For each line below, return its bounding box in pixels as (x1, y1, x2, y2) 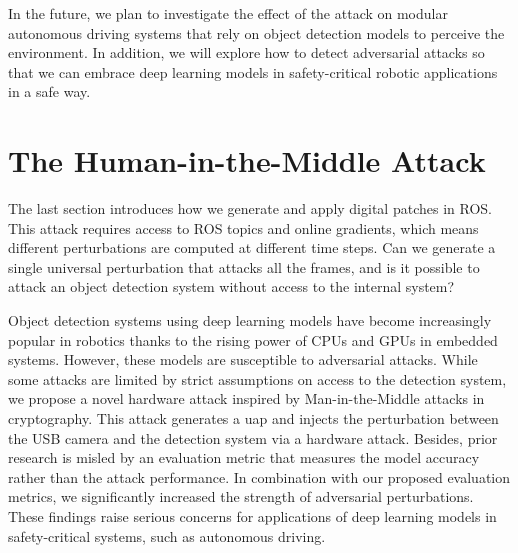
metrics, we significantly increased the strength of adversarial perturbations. (8, 486, 474, 507)
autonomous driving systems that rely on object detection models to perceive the (8, 22, 505, 43)
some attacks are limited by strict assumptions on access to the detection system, (8, 368, 507, 389)
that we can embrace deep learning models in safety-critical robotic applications (8, 61, 498, 82)
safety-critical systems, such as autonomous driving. (8, 525, 326, 546)
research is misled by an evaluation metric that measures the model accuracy (8, 447, 480, 468)
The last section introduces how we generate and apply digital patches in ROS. (8, 198, 492, 219)
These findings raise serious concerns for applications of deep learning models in (8, 506, 497, 526)
